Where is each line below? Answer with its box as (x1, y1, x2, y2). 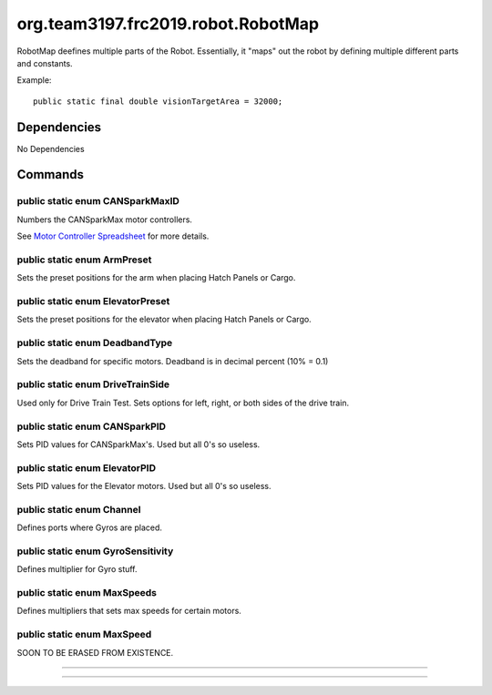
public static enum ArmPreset (16, 253, 152, 266)
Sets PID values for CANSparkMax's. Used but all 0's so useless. (16, 438, 261, 450)
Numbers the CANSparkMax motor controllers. (16, 214, 193, 225)
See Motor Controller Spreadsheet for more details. (16, 230, 210, 241)
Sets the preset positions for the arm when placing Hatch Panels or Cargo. (16, 272, 296, 283)
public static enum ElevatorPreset (16, 295, 170, 308)
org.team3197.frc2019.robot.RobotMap (16, 14, 319, 34)
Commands (16, 167, 85, 182)
